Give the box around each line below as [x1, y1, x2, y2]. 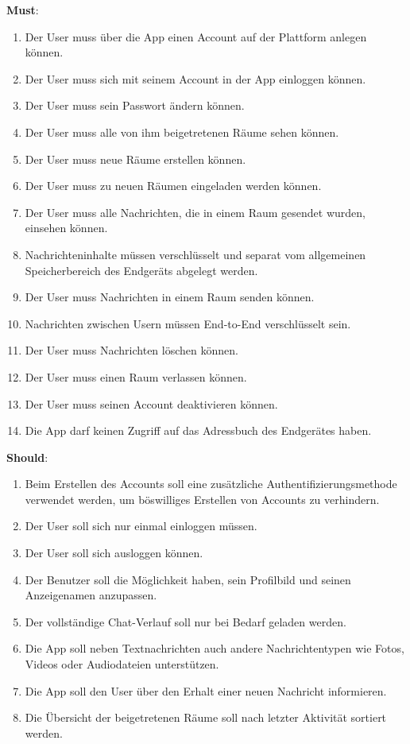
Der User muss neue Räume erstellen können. [25, 150, 246, 167]
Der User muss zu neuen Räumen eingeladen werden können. [25, 177, 322, 194]
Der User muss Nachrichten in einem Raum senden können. [25, 289, 315, 305]
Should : [6, 448, 48, 465]
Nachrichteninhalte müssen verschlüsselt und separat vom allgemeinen [25, 246, 366, 262]
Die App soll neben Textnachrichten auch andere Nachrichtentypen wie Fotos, [25, 640, 404, 657]
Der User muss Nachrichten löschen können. [25, 342, 238, 358]
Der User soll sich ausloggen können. [25, 544, 203, 561]
